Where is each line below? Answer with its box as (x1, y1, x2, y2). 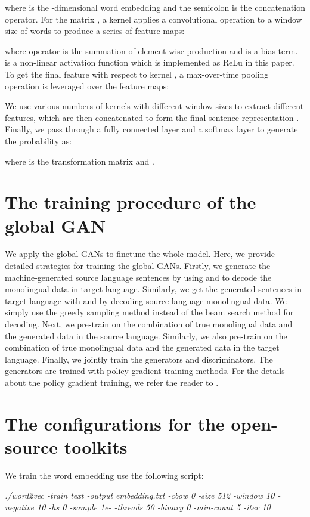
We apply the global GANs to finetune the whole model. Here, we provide (5, 247, 275, 260)
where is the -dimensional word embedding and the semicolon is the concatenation (5, 1, 305, 13)
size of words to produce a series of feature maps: (5, 24, 185, 37)
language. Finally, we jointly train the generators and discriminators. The (5, 352, 273, 365)
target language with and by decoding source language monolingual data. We (5, 294, 287, 307)
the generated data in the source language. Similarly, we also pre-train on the (5, 329, 287, 342)
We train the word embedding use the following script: (5, 469, 204, 481)
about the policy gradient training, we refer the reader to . (5, 376, 219, 388)
